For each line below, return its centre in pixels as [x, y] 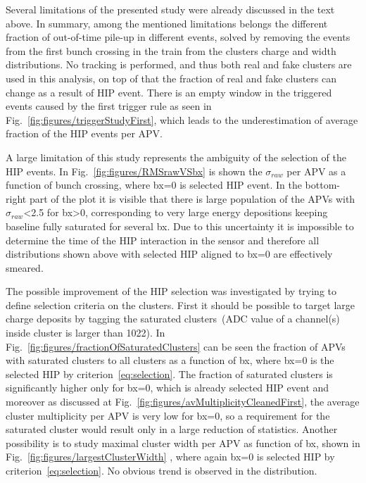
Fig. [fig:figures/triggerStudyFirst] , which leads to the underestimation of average [182, 119]
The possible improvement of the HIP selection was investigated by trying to [171, 291]
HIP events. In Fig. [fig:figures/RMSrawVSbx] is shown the [134, 171]
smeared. [25, 267]
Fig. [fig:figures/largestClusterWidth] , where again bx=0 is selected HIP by [170, 457]
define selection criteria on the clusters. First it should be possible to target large [181, 305]
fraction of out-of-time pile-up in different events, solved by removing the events [178, 37]
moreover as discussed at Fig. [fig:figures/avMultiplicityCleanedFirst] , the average [183, 402]
